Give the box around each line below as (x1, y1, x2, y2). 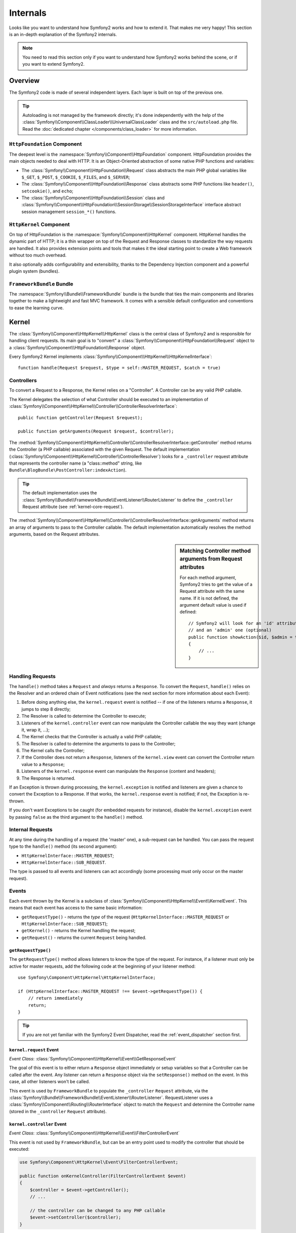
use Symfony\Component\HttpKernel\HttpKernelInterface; (18, 975, 156, 980)
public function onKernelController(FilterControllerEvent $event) (19, 1173, 186, 1179)
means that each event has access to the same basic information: (9, 905, 143, 911)
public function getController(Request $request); (18, 415, 143, 420)
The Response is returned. (21, 775, 75, 781)
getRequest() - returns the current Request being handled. (21, 935, 147, 941)
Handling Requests (9, 673, 56, 680)
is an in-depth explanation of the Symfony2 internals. (9, 31, 117, 37)
